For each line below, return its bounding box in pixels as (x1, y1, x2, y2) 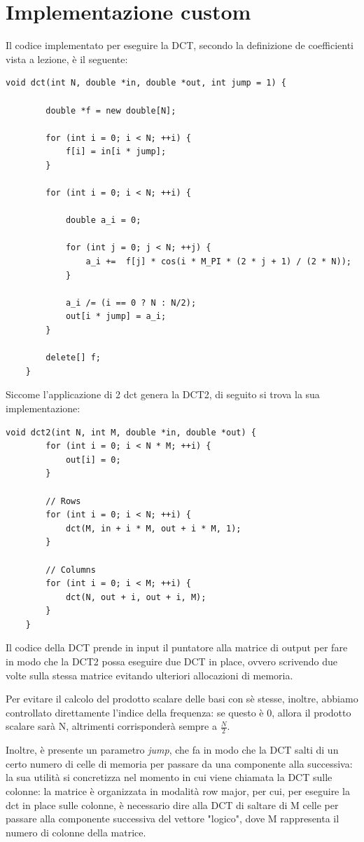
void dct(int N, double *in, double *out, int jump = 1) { (6, 78, 286, 88)
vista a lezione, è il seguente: (6, 51, 128, 66)
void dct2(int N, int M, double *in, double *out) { (6, 427, 256, 437)
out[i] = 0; (65, 454, 121, 465)
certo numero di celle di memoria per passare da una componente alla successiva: (6, 756, 353, 770)
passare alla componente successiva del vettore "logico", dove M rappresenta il (6, 811, 339, 826)
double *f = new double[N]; (45, 105, 176, 116)
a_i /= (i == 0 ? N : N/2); (65, 297, 197, 308)
